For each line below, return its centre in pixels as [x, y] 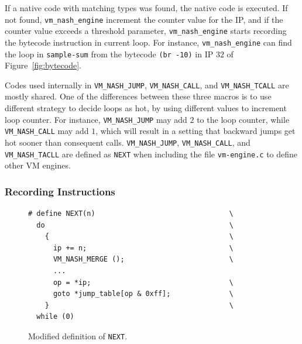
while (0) [55, 317]
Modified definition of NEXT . [78, 336]
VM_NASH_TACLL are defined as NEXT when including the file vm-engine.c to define [151, 154]
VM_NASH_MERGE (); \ [143, 259]
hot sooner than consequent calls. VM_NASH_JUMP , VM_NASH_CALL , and [128, 142]
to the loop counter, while [243, 119]
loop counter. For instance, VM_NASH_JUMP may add [96, 119]
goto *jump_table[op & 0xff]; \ [143, 294]
